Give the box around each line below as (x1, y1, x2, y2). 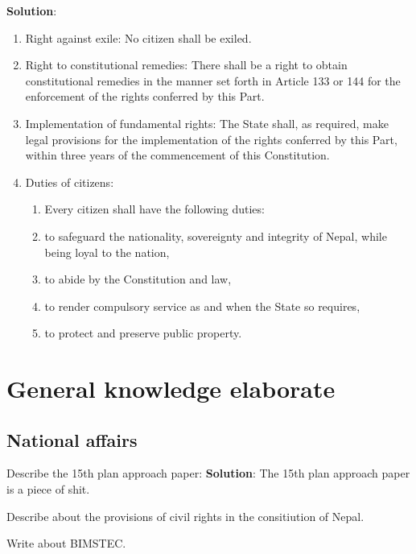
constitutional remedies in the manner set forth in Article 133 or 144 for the (25, 72, 401, 89)
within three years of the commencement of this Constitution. (25, 147, 330, 163)
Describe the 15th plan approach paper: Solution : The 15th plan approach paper (6, 465, 410, 482)
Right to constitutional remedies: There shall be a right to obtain (25, 56, 348, 73)
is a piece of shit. (6, 481, 90, 498)
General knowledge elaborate (6, 372, 336, 405)
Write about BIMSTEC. (6, 535, 126, 552)
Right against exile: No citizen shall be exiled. (25, 29, 252, 46)
